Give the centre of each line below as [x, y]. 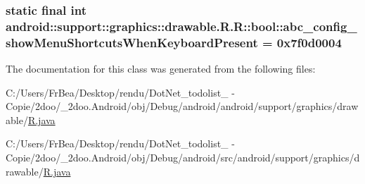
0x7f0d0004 [309, 42]
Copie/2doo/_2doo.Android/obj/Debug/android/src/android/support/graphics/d [183, 158]
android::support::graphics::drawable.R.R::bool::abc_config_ [181, 26]
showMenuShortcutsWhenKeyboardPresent [132, 42]
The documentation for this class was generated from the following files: [161, 69]
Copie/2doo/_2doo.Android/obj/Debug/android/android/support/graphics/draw [182, 106]
